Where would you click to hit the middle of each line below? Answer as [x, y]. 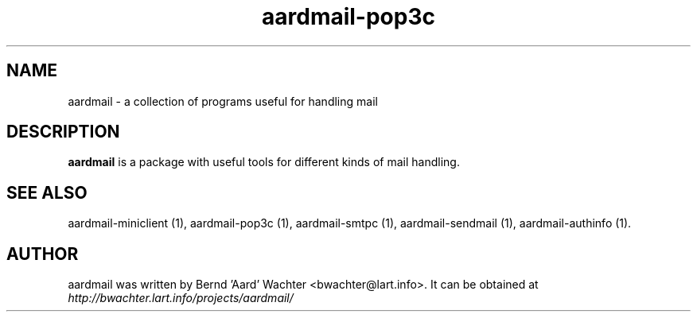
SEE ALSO [47, 192]
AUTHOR [43, 254]
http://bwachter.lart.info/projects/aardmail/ [181, 298]
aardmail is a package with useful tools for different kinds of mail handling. [264, 162]
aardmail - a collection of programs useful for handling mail [223, 101]
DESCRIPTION [63, 132]
